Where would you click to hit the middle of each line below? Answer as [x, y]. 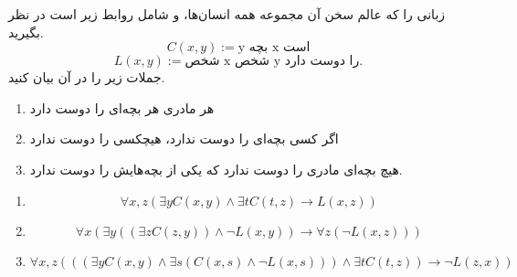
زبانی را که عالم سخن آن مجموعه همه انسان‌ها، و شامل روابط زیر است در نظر [227, 14]
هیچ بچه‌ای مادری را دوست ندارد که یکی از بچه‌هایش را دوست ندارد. [216, 169]
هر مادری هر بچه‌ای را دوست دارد [122, 107]
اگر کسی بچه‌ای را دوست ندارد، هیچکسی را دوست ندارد [184, 138]
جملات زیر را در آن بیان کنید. [87, 77]
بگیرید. [26, 32]
